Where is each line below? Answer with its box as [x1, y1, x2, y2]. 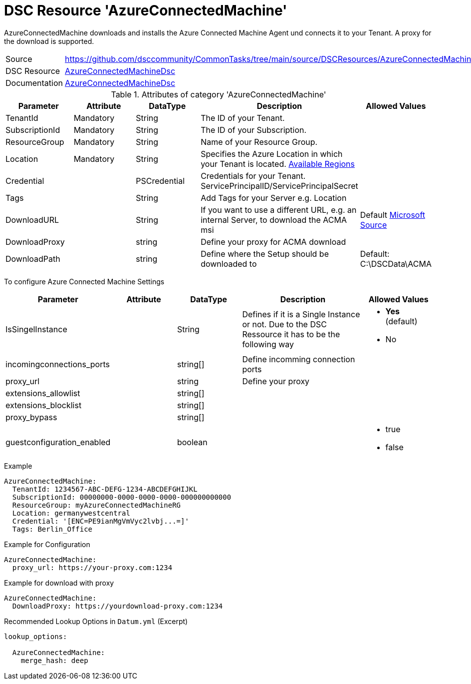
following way [242, 339, 294, 349]
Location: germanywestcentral [12, 509, 130, 517]
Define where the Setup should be [201, 248, 329, 259]
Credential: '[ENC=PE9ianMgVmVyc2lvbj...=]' [12, 517, 189, 525]
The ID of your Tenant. [201, 112, 285, 123]
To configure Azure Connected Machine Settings [4, 277, 165, 286]
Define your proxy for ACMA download [201, 236, 346, 247]
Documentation [5, 77, 63, 88]
